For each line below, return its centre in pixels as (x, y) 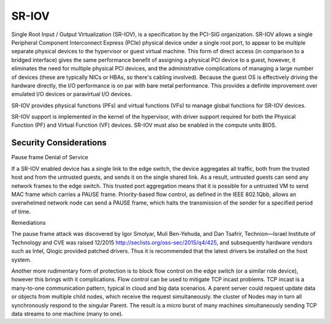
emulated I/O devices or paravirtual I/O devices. (72, 94)
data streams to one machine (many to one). (67, 314)
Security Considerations (59, 143)
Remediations (29, 223)
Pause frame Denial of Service (50, 157)
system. (21, 260)
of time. (21, 211)
